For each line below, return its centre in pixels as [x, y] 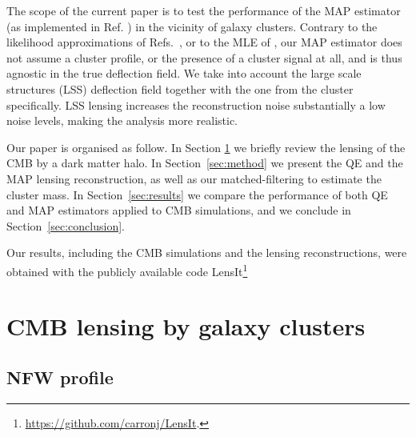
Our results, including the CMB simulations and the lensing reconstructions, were [207, 253]
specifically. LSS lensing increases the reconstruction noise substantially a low [196, 104]
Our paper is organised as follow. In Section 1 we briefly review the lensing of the [206, 147]
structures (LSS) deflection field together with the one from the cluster [180, 88]
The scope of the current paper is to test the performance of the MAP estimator [204, 10]
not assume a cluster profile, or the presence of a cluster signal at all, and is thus [204, 57]
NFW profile [60, 377]
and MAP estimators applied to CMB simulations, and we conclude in [179, 210]
